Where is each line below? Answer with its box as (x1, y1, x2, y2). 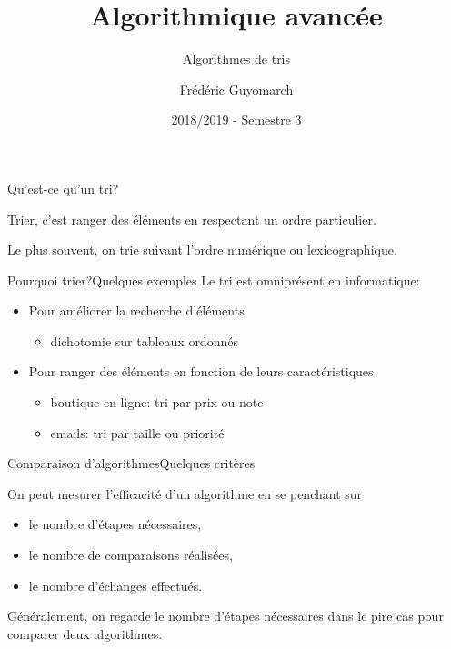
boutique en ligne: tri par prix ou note (50, 393, 264, 412)
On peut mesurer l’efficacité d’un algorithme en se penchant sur (7, 484, 363, 503)
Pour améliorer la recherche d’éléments (28, 301, 245, 320)
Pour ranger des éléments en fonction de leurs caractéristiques (28, 362, 374, 381)
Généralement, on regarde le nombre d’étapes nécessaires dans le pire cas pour (7, 606, 444, 625)
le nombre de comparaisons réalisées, (28, 545, 233, 564)
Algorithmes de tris (182, 49, 291, 68)
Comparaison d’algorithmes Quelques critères (7, 454, 256, 473)
